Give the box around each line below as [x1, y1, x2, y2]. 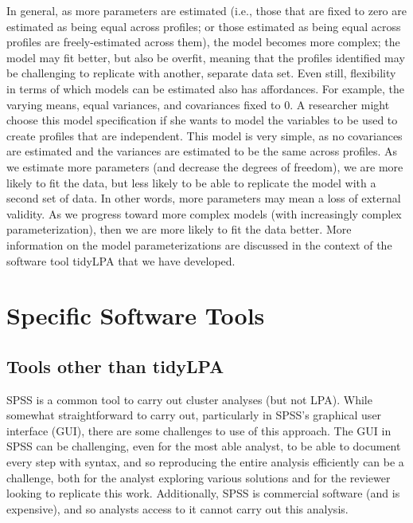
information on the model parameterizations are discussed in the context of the [6, 236, 392, 253]
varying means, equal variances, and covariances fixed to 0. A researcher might [6, 96, 390, 112]
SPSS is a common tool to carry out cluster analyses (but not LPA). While [6, 391, 372, 407]
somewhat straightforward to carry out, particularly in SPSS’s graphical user [6, 407, 382, 423]
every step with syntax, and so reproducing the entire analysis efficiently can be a [6, 454, 404, 470]
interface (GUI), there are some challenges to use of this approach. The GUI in [6, 422, 392, 438]
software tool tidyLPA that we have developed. [6, 252, 236, 269]
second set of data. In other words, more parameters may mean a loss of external [6, 190, 401, 206]
